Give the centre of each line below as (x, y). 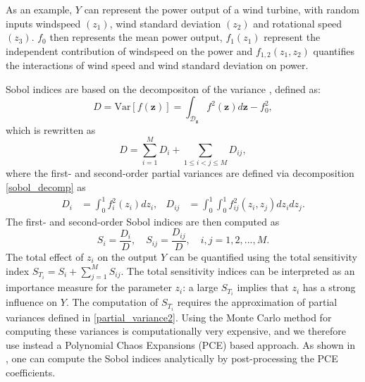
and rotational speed (298, 23)
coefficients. (31, 372)
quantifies (334, 50)
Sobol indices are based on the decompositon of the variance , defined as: (163, 88)
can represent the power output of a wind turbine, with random (222, 9)
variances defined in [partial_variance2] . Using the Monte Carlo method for (169, 317)
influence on (32, 302)
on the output (128, 256)
